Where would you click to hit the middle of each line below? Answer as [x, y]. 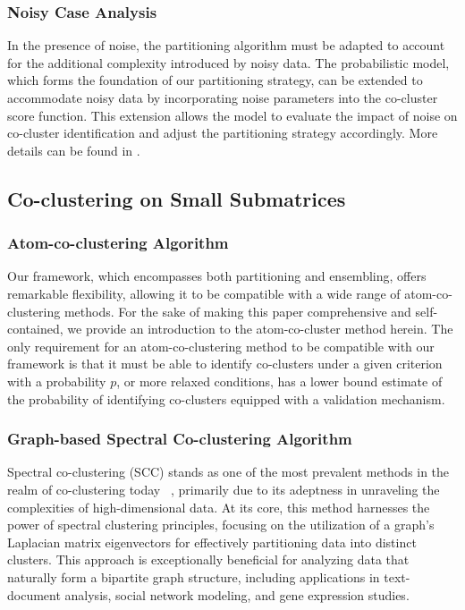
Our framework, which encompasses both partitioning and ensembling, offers [217, 276]
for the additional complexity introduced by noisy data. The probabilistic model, [228, 62]
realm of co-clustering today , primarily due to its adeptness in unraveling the [224, 489]
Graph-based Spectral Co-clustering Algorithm [180, 439]
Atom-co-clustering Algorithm [118, 243]
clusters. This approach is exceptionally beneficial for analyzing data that [208, 559]
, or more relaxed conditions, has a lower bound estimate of [279, 381]
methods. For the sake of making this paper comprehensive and [237, 311]
